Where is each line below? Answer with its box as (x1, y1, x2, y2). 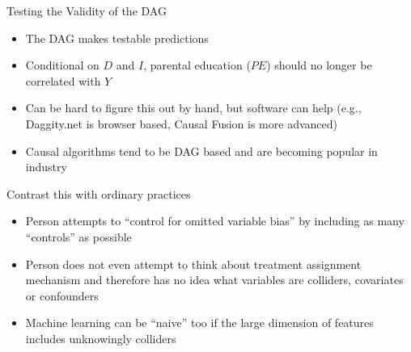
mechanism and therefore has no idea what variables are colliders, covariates (25, 271, 404, 288)
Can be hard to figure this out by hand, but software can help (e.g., (25, 99, 362, 116)
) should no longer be (266, 57, 372, 73)
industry (25, 158, 67, 175)
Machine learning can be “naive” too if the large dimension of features (25, 314, 374, 331)
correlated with (25, 72, 101, 89)
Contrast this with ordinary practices (6, 185, 191, 202)
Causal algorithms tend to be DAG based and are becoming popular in (25, 142, 378, 159)
